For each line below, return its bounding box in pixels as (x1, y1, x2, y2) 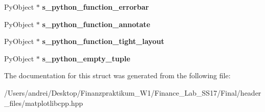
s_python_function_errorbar (42, 2, 149, 12)
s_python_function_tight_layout (42, 36, 165, 47)
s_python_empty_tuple (42, 53, 130, 63)
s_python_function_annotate (42, 18, 150, 29)
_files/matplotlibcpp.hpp (4, 97, 83, 108)
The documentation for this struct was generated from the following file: (4, 70, 231, 81)
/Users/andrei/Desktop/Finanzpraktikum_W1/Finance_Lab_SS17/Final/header (4, 87, 261, 98)
